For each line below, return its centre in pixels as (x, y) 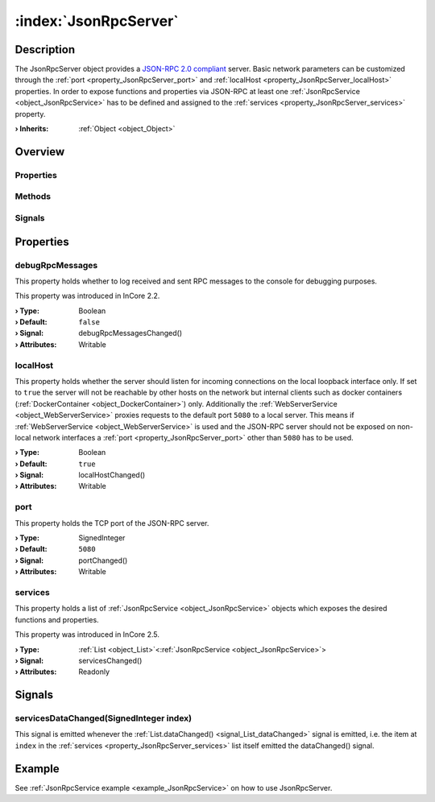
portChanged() (103, 560)
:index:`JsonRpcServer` (97, 21)
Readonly (94, 672)
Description (45, 50)
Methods (33, 196)
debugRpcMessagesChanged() (130, 333)
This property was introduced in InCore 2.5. (87, 635)
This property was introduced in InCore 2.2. (87, 296)
